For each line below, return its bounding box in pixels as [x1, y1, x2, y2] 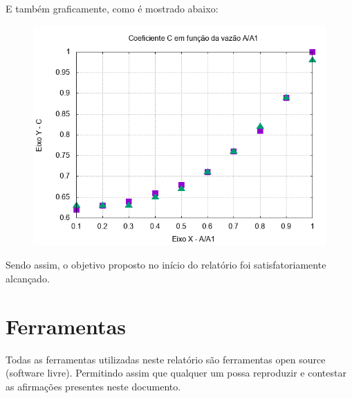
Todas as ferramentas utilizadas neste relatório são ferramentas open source [6, 352, 326, 366]
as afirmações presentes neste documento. [6, 379, 181, 393]
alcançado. [6, 271, 50, 285]
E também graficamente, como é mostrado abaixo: [6, 1, 219, 15]
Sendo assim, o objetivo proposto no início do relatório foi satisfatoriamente [6, 257, 326, 272]
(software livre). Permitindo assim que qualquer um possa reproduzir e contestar [6, 365, 346, 380]
